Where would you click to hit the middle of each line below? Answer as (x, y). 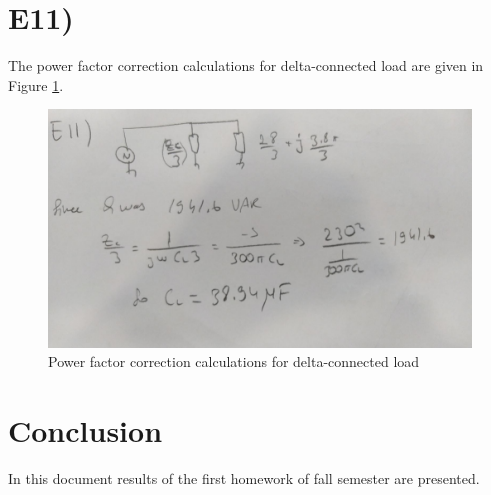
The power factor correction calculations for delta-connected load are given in (246, 65)
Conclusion (85, 430)
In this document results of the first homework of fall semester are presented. (244, 478)
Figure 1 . (36, 84)
